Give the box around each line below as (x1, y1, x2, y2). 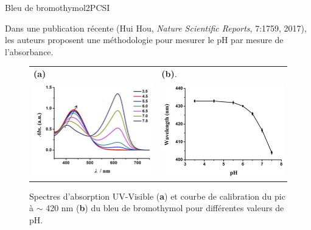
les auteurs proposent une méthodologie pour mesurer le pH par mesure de (5, 33, 284, 46)
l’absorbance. (5, 45, 54, 58)
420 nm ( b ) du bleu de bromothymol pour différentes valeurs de (46, 201, 284, 214)
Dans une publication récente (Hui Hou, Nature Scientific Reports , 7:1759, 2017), (5, 21, 307, 34)
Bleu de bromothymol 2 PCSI (5, 1, 110, 13)
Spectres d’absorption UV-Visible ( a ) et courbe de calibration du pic (29, 189, 285, 202)
